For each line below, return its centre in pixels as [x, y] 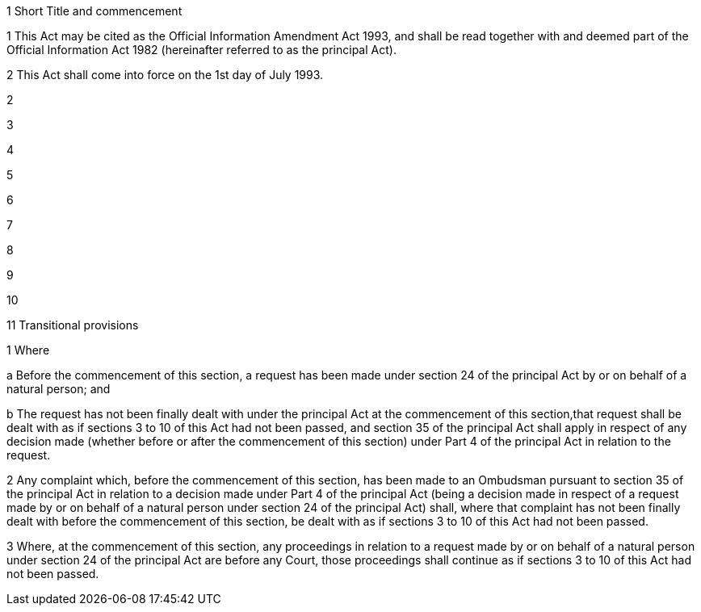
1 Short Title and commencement [94, 11]
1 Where [28, 350]
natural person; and [59, 389]
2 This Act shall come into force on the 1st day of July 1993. [165, 75]
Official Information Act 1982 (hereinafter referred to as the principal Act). [201, 50]
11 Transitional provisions [73, 325]
